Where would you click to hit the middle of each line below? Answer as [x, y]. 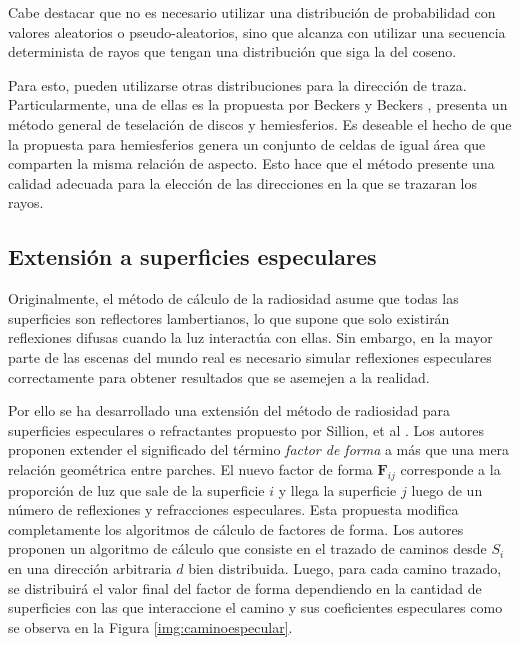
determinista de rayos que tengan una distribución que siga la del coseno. [232, 51]
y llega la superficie [337, 489]
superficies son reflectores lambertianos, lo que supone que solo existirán [229, 317]
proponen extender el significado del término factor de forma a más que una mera [259, 449]
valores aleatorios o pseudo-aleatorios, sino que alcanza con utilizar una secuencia [257, 31]
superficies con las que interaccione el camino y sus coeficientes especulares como [255, 607]
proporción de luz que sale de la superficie [136, 489]
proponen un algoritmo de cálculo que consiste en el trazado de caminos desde [247, 548]
